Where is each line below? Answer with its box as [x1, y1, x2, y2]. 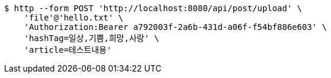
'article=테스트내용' [24, 45, 112, 55]
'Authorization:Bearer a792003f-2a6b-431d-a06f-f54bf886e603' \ [24, 22, 327, 32]
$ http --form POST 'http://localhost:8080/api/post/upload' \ [4, 4, 302, 13]
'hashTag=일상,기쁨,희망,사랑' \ [24, 33, 160, 43]
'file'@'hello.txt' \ [24, 13, 124, 22]
